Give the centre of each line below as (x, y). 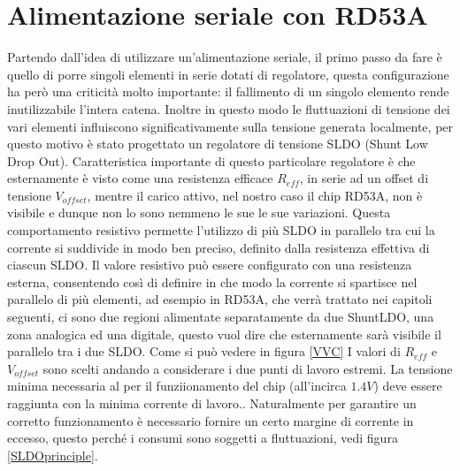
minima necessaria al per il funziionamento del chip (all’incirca (177, 386)
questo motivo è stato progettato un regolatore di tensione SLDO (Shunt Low (218, 144)
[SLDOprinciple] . (53, 455)
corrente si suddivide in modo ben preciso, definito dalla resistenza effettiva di (218, 247)
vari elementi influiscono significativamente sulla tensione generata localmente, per (230, 126)
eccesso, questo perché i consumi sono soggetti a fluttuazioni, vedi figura (203, 438)
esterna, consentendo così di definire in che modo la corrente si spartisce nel (212, 281)
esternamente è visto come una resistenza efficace (140, 178)
